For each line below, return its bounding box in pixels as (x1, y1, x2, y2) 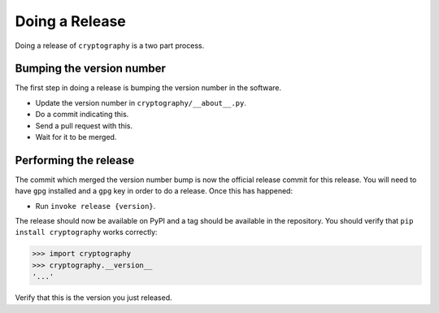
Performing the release (15, 153, 135, 167)
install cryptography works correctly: (15, 228, 158, 237)
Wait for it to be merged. (35, 133, 117, 142)
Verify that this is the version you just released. (15, 293, 172, 302)
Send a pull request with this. (35, 120, 133, 130)
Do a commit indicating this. (35, 110, 129, 120)
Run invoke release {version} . (35, 201, 156, 211)
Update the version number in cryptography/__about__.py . (35, 98, 247, 107)
